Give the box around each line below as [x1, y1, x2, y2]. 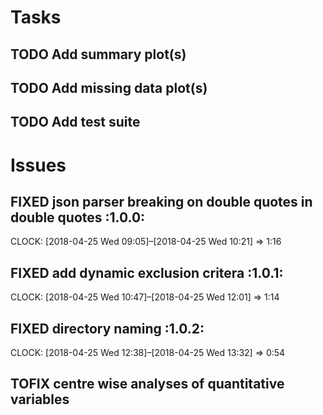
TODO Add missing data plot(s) [10, 79, 208, 96]
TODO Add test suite [10, 114, 141, 131]
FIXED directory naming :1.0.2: [10, 320, 205, 337]
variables [10, 391, 70, 408]
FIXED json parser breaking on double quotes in [10, 193, 313, 210]
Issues [10, 154, 67, 176]
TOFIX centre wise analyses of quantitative [10, 376, 285, 393]
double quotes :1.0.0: [10, 209, 146, 226]
